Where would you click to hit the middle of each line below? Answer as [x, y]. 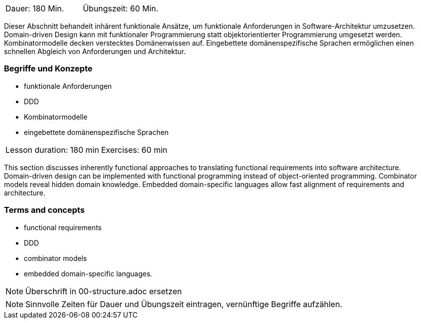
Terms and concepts [44, 210]
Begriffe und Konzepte [48, 69]
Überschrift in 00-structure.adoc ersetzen [104, 291]
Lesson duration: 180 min [52, 150]
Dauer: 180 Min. [35, 8]
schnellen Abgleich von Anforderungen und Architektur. [95, 51]
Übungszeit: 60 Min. [120, 8]
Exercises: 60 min [134, 150]
